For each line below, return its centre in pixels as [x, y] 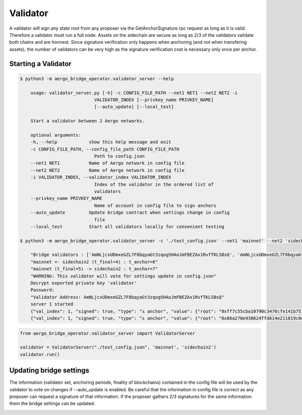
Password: [43, 290]
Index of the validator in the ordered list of [154, 184]
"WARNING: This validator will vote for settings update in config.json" [123, 276]
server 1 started [52, 304]
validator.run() [40, 354]
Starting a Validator [40, 64]
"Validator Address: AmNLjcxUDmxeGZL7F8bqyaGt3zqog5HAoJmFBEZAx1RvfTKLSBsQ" [127, 297]
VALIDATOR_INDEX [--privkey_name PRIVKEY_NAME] [154, 100]
